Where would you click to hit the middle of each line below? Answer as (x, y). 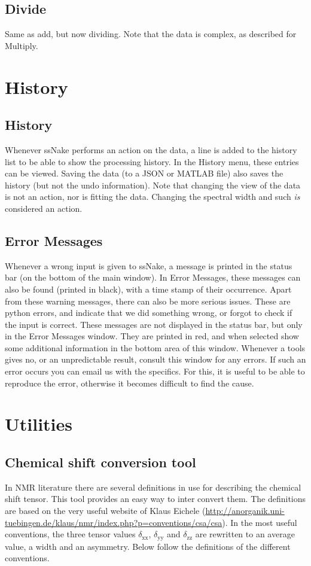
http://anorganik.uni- (245, 511)
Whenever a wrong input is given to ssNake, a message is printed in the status (149, 265)
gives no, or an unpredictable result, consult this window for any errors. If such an (155, 359)
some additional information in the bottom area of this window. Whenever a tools (155, 347)
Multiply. (22, 45)
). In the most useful (260, 522)
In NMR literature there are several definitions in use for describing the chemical (153, 487)
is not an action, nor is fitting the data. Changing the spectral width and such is (153, 197)
